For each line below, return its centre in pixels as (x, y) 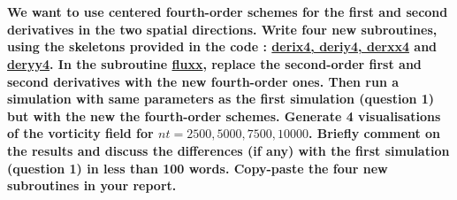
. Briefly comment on (374, 133)
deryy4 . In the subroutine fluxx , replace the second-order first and (214, 63)
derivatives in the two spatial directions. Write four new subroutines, (222, 29)
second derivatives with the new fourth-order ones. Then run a (203, 81)
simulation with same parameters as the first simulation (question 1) (221, 99)
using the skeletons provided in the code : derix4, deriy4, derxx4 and (222, 46)
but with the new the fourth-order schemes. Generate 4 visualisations (224, 115)
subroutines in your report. (92, 185)
